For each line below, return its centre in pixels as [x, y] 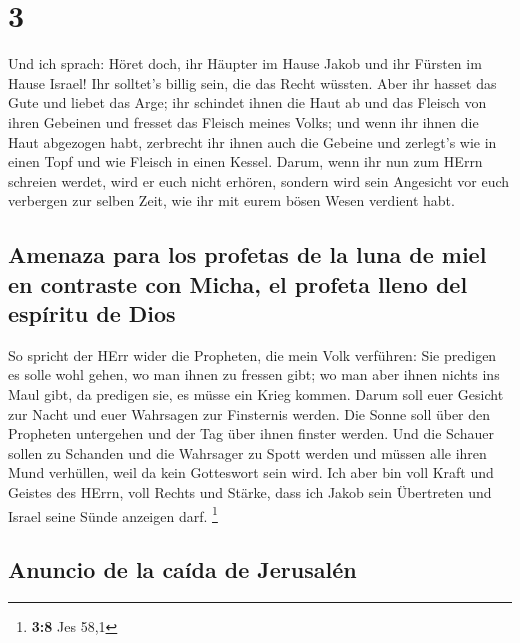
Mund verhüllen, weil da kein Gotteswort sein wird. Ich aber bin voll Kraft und [251, 472]
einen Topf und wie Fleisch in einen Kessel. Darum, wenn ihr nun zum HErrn [245, 161]
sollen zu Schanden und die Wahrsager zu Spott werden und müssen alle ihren [247, 452]
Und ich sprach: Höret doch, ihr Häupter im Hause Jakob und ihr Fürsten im [245, 63]
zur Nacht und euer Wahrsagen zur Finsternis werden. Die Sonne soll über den [249, 413]
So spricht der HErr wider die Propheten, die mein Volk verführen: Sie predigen [252, 354]
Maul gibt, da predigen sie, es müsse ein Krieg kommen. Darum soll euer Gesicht [256, 394]
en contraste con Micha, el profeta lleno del [238, 283]
